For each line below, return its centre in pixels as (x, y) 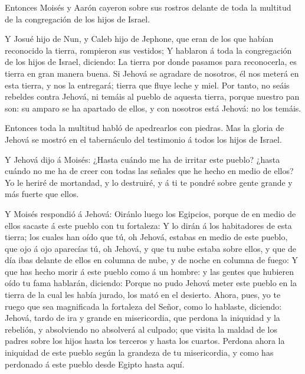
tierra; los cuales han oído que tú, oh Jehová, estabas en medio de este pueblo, (146, 237)
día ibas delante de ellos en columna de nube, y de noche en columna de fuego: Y (152, 260)
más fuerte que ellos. (42, 194)
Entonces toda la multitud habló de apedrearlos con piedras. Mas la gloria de (145, 128)
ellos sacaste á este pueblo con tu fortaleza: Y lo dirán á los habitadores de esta (148, 225)
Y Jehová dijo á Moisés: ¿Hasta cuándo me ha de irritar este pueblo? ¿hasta (142, 159)
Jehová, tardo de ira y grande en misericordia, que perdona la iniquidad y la (142, 318)
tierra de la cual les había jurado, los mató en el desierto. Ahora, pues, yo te (143, 295)
